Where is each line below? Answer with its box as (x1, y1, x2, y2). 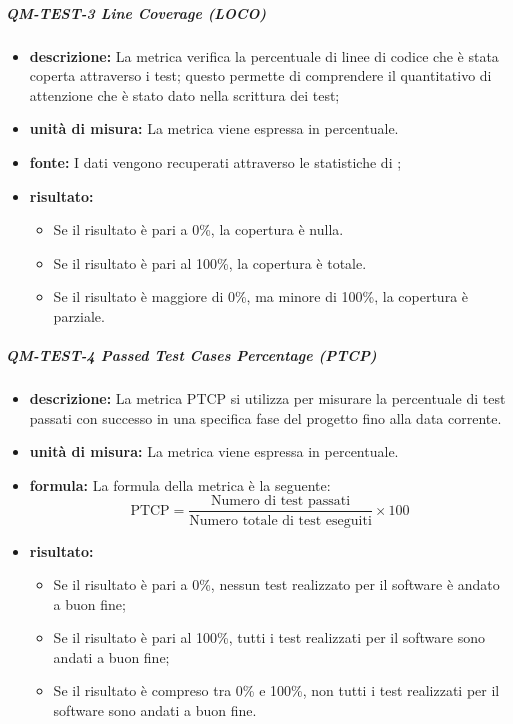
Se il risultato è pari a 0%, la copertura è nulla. (53, 219, 344, 240)
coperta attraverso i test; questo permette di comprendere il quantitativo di (29, 65, 492, 86)
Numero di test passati (211, 494, 351, 509)
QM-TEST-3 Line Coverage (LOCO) (6, 2, 267, 23)
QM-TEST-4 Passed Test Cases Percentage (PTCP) (6, 345, 377, 366)
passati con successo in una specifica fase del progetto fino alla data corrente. (29, 407, 502, 428)
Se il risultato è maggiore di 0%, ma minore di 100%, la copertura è (53, 286, 469, 307)
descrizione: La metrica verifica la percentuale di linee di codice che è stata (29, 45, 499, 66)
